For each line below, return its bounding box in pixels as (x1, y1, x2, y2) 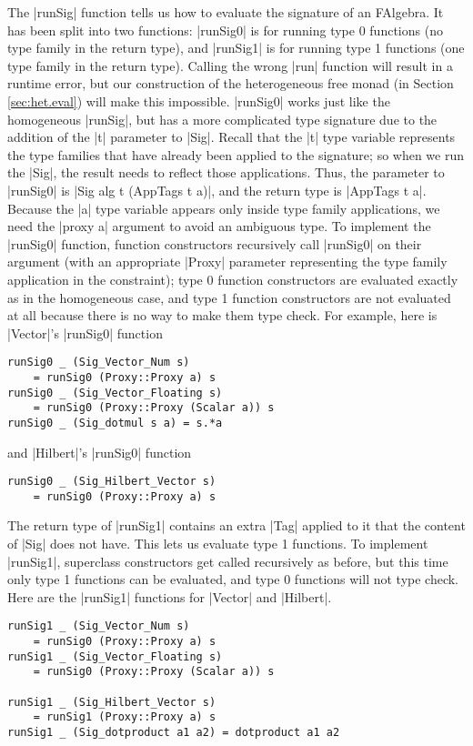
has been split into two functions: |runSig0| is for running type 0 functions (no (7, 20, 443, 39)
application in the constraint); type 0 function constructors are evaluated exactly (7, 269, 458, 288)
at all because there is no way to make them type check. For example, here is (7, 306, 438, 325)
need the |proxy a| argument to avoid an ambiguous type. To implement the (7, 217, 431, 236)
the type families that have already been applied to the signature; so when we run (7, 145, 465, 164)
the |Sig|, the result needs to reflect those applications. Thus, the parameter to (7, 163, 445, 182)
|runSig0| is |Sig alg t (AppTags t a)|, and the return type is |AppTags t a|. (7, 180, 427, 199)
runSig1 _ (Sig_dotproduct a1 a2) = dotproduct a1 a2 (7, 726, 340, 740)
